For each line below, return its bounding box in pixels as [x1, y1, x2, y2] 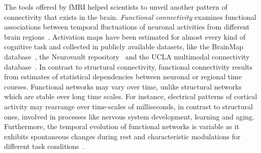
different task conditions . [4, 141, 85, 151]
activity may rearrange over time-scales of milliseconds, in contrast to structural [4, 101, 253, 111]
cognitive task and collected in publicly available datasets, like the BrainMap [4, 41, 244, 52]
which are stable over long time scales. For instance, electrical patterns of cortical [4, 91, 257, 102]
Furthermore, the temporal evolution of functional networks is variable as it [4, 121, 240, 132]
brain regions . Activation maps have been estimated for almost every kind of [4, 31, 246, 42]
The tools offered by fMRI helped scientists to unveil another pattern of [4, 2, 227, 12]
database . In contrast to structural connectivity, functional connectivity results [4, 61, 253, 72]
